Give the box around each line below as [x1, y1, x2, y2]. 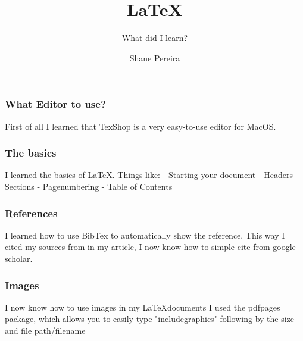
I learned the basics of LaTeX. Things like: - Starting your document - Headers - [5, 168, 299, 181]
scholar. [5, 252, 33, 265]
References [5, 205, 58, 220]
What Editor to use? [5, 96, 106, 111]
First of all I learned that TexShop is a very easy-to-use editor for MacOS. [5, 120, 276, 132]
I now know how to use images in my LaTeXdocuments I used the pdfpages [5, 301, 280, 313]
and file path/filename [5, 324, 86, 337]
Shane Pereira [129, 51, 180, 64]
